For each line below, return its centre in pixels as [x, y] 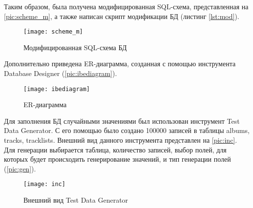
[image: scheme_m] [53, 32]
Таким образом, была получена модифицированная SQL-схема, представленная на [126, 6]
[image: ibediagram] [57, 89]
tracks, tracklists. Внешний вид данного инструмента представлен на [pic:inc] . [121, 140]
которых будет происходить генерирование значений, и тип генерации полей [117, 159]
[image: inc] [44, 184]
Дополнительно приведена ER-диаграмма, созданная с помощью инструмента [120, 64]
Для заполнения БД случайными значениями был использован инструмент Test [122, 121]
